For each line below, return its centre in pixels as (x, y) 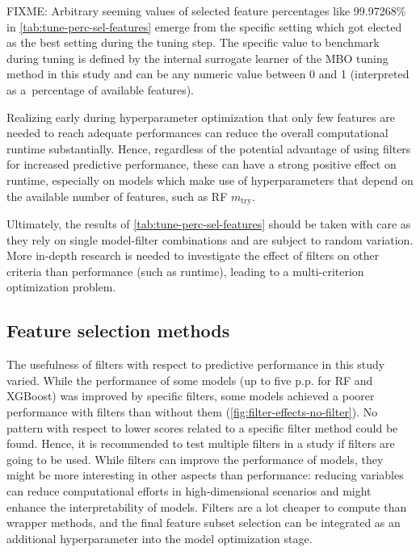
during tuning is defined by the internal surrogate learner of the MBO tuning (197, 58)
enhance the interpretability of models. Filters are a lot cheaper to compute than (207, 506)
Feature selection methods (118, 330)
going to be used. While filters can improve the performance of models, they (195, 459)
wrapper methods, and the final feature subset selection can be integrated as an (204, 523)
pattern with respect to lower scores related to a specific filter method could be (202, 427)
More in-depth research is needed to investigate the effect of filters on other (193, 255)
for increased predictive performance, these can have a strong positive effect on (202, 164)
